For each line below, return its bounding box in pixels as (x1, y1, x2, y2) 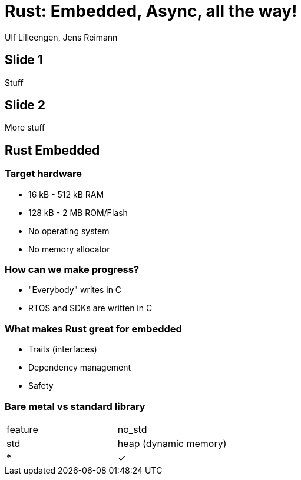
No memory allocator (28, 244, 110, 254)
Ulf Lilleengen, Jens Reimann (5, 32, 118, 42)
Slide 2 (5, 98, 46, 113)
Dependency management (28, 362, 131, 373)
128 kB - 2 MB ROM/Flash (28, 207, 128, 218)
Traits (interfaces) (28, 344, 97, 355)
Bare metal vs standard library (5, 400, 145, 412)
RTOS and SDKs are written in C (28, 303, 153, 314)
